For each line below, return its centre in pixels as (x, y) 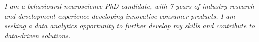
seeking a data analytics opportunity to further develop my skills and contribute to (129, 25)
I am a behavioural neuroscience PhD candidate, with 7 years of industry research (129, 6)
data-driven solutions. (37, 35)
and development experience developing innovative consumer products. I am (120, 16)
